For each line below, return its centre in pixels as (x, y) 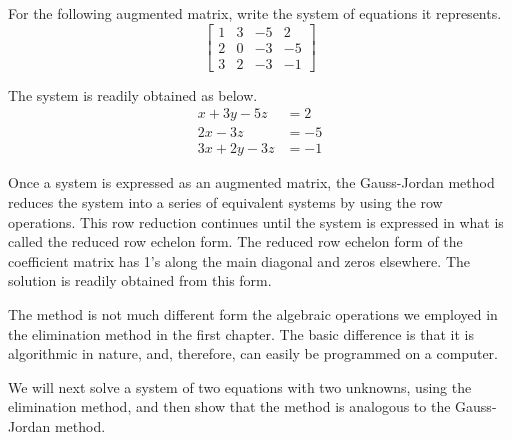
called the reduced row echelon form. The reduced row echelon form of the (235, 241)
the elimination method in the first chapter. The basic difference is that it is (241, 333)
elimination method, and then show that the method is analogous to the (229, 406)
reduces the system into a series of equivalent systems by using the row (225, 201)
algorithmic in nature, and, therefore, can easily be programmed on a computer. (253, 353)
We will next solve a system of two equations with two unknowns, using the (240, 386)
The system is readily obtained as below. (133, 94)
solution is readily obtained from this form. (140, 280)
